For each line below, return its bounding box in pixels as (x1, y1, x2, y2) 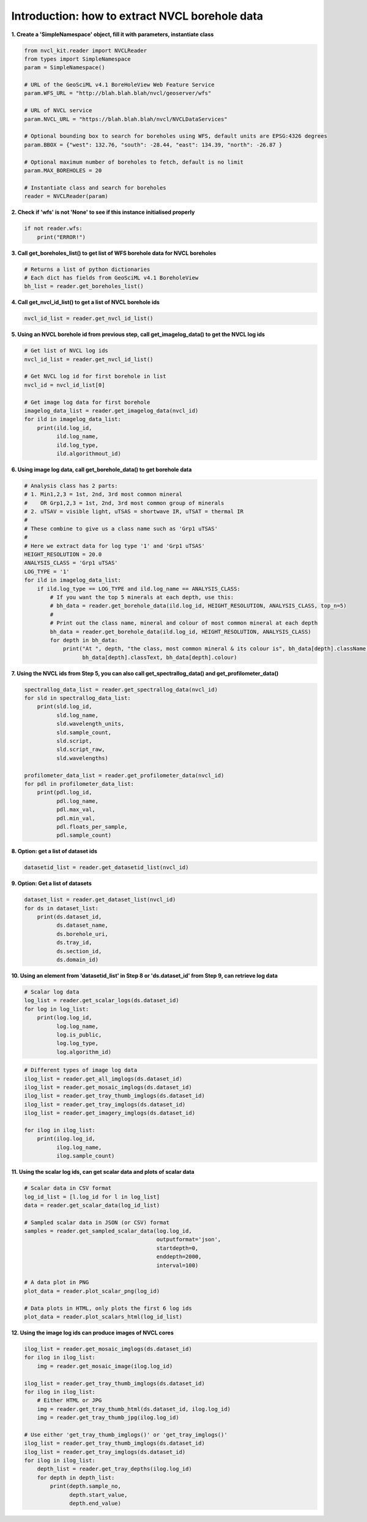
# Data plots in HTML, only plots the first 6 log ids (24, 1304, 192, 1312)
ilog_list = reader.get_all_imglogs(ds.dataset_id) (24, 1075, 183, 1082)
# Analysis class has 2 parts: (24, 482, 119, 489)
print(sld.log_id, (37, 703, 92, 710)
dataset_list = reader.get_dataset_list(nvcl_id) (24, 896, 176, 904)
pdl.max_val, (56, 806, 96, 813)
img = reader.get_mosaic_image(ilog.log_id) (37, 1363, 173, 1369)
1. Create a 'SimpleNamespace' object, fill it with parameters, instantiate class (11, 31, 214, 38)
